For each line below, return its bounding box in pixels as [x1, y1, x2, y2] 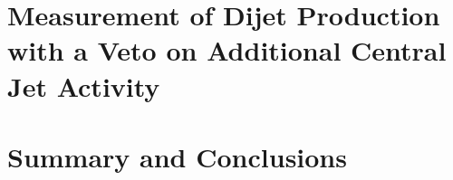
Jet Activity [7, 67, 160, 104]
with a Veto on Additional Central [7, 32, 447, 69]
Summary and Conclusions [7, 137, 347, 175]
